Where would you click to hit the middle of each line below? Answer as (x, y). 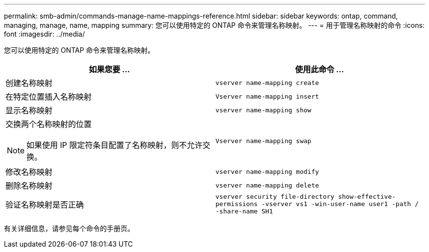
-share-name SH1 (244, 211)
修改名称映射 (29, 172)
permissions (237, 204)
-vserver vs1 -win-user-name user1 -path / (340, 204)
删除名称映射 (29, 186)
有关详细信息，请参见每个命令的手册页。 (69, 228)
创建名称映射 (29, 83)
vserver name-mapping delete (267, 185)
